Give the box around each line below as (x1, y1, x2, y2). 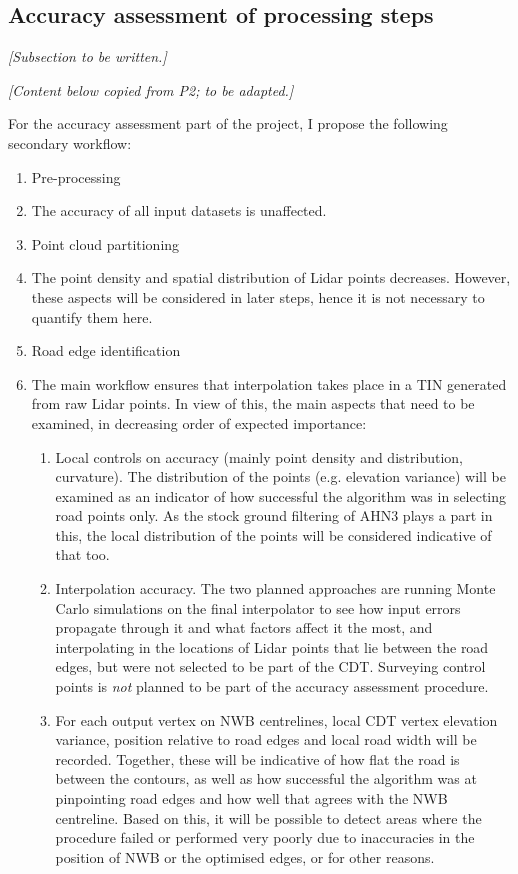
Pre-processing (31, 166, 121, 187)
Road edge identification (31, 340, 181, 361)
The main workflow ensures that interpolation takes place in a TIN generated (31, 373, 507, 394)
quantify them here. (31, 306, 153, 327)
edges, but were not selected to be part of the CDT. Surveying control (55, 656, 486, 677)
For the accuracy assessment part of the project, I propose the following (8, 113, 448, 134)
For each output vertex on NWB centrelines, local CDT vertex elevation (55, 709, 498, 730)
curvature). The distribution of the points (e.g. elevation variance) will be (55, 466, 506, 487)
